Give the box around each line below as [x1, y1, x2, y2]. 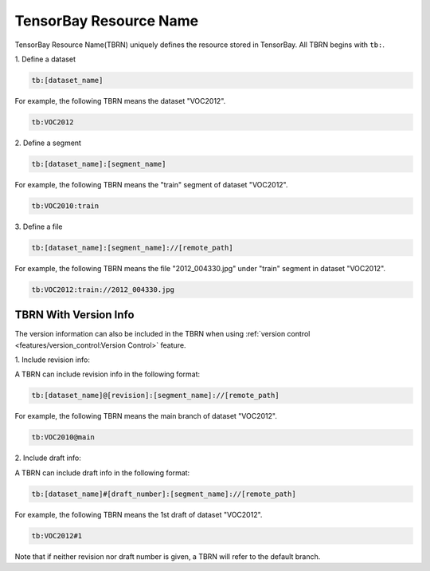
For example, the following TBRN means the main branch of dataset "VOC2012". [14, 412, 278, 421]
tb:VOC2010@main [31, 433, 96, 442]
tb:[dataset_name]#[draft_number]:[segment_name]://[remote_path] [31, 489, 296, 498]
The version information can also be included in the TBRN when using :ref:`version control [14, 329, 311, 339]
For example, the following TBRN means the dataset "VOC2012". [14, 96, 226, 105]
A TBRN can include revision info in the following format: [14, 369, 201, 379]
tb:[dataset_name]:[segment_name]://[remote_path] [31, 243, 234, 252]
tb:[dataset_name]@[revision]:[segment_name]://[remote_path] [31, 391, 279, 400]
